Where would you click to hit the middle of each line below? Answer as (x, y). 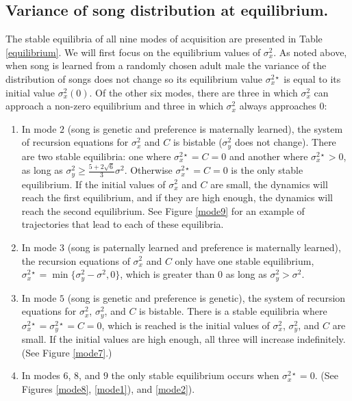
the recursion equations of (76, 260)
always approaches (278, 106)
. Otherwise (148, 170)
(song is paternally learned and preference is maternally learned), (204, 247)
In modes (41, 375)
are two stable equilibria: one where (96, 156)
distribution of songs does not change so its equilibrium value (134, 78)
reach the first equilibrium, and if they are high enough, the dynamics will (177, 197)
